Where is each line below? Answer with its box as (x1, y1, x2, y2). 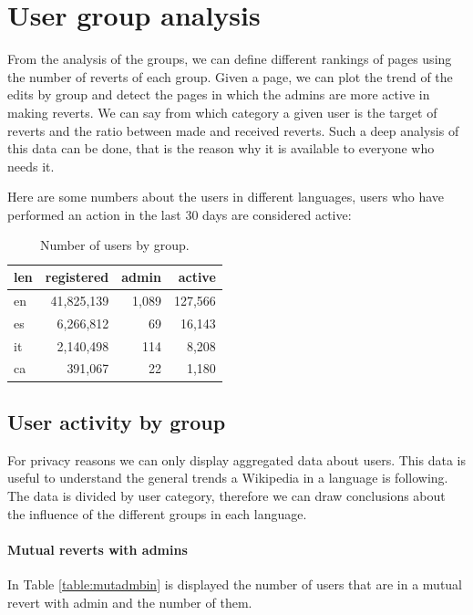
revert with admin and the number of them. (7, 592, 252, 611)
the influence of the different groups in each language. (7, 504, 307, 523)
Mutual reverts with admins (7, 539, 188, 558)
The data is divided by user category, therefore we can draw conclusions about (7, 485, 446, 505)
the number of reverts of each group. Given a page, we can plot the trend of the (7, 67, 453, 86)
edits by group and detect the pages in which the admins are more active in (7, 85, 430, 104)
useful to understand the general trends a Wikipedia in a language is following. (7, 468, 448, 487)
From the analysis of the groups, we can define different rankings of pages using (7, 49, 452, 68)
